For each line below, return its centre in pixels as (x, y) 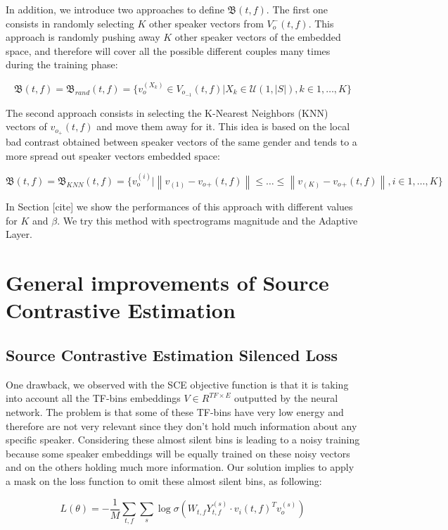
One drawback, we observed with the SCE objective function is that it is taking (177, 384)
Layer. (19, 234)
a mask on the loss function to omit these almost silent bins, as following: (164, 480)
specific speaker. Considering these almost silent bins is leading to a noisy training (183, 440)
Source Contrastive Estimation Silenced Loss (172, 355)
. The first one (297, 9)
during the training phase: (62, 64)
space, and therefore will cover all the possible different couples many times (168, 50)
